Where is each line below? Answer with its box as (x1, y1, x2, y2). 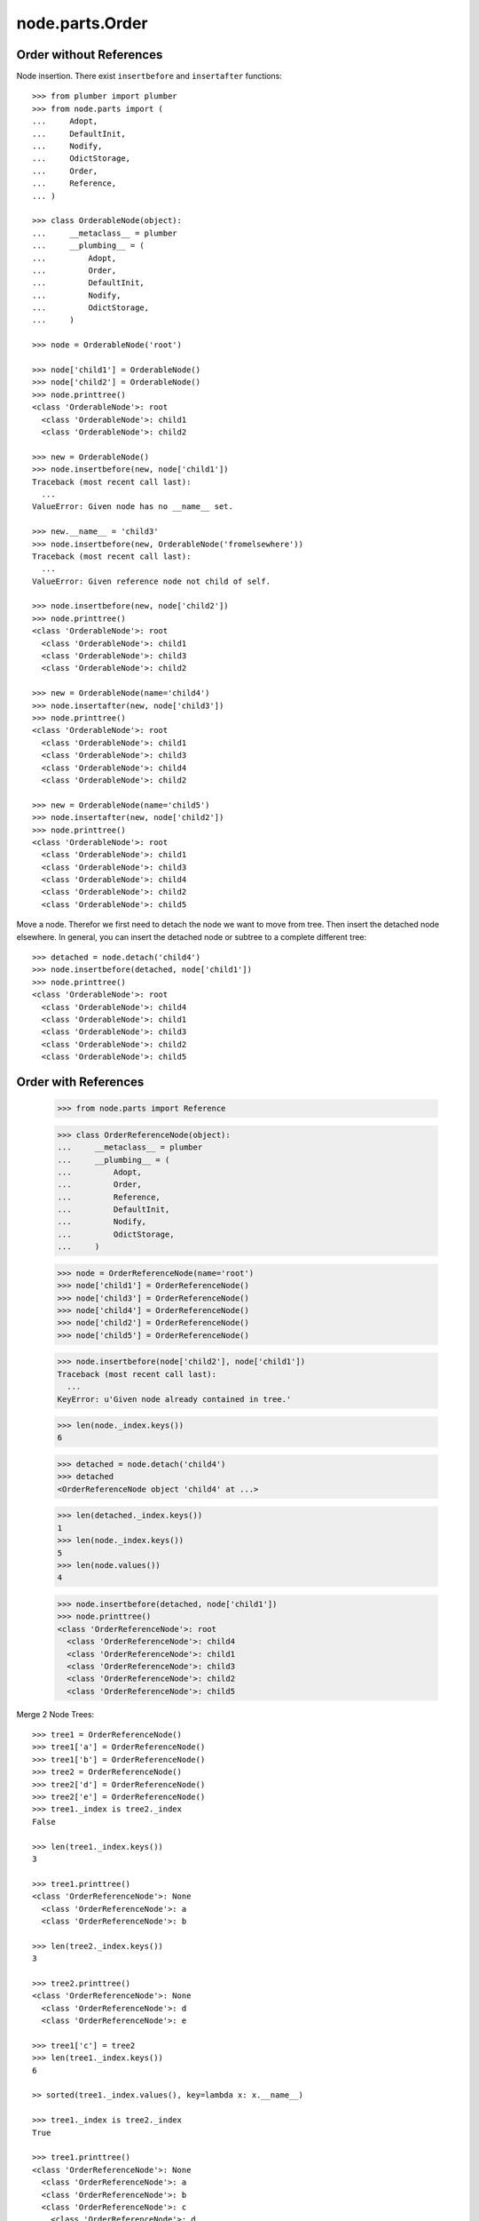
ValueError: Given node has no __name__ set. (32, 502, 234, 512)
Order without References (16, 47, 163, 62)
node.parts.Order (16, 13, 148, 33)
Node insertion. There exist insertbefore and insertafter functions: (16, 71, 283, 82)
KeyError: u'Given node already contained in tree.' (57, 1394, 292, 1404)
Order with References (16, 1074, 145, 1089)
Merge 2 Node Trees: (16, 1708, 95, 1719)
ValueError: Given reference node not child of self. (32, 576, 271, 586)
